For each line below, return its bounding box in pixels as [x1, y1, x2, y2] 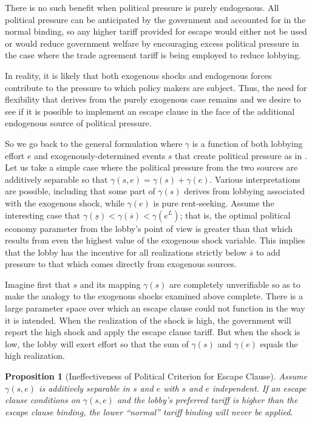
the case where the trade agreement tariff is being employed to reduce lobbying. [5, 49, 301, 61]
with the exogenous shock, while [5, 196, 124, 209]
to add [256, 245, 280, 258]
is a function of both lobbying [192, 137, 303, 149]
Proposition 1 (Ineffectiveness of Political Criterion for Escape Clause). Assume [5, 370, 307, 383]
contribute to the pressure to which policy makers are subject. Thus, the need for [5, 81, 307, 94]
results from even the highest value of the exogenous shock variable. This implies [5, 234, 305, 247]
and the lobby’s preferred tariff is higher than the [117, 393, 298, 406]
